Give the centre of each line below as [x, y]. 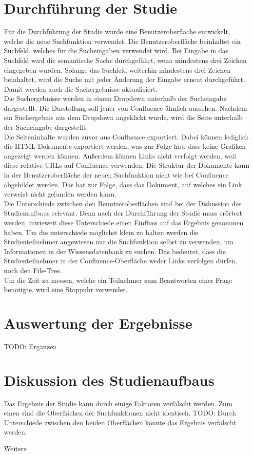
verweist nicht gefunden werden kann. [60, 194]
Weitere [15, 448]
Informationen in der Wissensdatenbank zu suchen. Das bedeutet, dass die [115, 251]
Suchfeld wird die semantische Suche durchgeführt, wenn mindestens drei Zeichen [125, 60]
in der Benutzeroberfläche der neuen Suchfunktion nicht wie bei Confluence [116, 175]
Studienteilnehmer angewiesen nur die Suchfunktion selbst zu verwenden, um [119, 242]
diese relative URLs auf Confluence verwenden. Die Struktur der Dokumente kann [127, 165]
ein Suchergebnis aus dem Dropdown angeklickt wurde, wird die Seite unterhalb [123, 117]
